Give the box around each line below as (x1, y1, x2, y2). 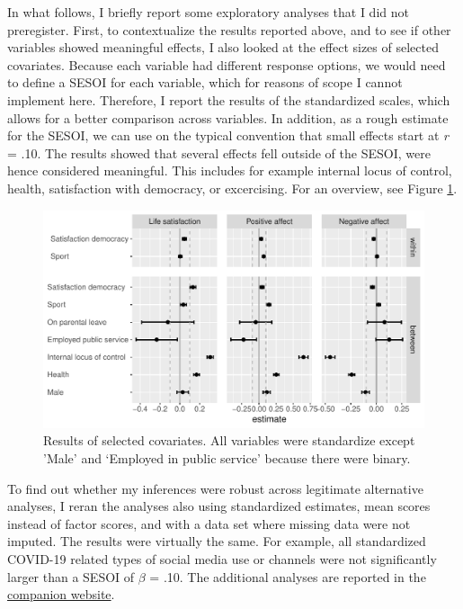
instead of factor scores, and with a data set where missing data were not (7, 514, 411, 533)
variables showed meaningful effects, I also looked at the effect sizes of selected (7, 38, 439, 57)
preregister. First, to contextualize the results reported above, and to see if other (7, 20, 451, 39)
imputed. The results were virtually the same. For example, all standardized (7, 532, 426, 551)
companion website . (7, 585, 115, 604)
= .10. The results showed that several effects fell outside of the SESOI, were (7, 143, 431, 162)
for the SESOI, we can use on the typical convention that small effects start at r (7, 126, 450, 145)
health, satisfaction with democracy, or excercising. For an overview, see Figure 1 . (7, 178, 458, 197)
